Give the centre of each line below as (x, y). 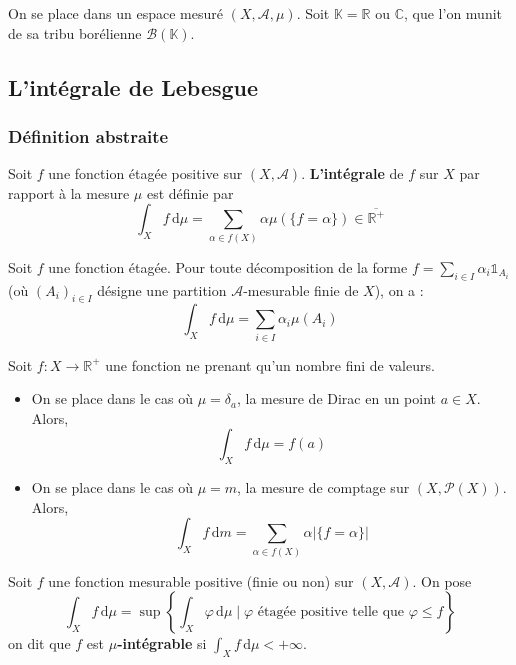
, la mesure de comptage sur (323, 487)
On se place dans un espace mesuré (115, 13)
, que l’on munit (452, 13)
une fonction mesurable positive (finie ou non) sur (201, 580)
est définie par (190, 192)
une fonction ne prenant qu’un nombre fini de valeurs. (270, 364)
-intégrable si (162, 643)
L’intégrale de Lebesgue (133, 86)
